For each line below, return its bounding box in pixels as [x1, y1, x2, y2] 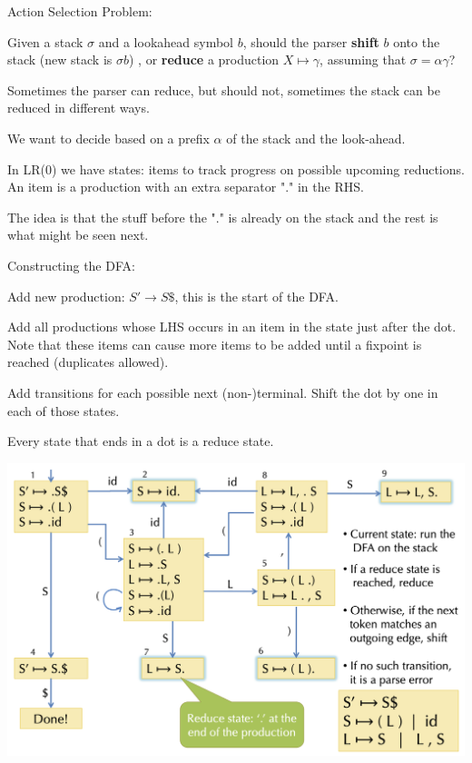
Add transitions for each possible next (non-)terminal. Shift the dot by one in [7, 382, 438, 401]
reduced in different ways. [7, 98, 150, 117]
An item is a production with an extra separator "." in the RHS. [7, 177, 364, 196]
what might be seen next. [7, 225, 149, 244]
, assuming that [320, 50, 407, 69]
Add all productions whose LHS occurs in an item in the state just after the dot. [7, 317, 457, 336]
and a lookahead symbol [98, 32, 233, 51]
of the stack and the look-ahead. [226, 128, 406, 147]
